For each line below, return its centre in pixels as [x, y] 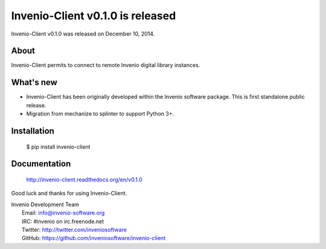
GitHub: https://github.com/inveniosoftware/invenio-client [94, 238]
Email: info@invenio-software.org [63, 213]
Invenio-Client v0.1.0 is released [94, 16]
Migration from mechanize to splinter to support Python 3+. [100, 114]
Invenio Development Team [45, 204]
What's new [34, 82]
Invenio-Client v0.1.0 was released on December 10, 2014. [83, 34]
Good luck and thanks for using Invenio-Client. [69, 194]
